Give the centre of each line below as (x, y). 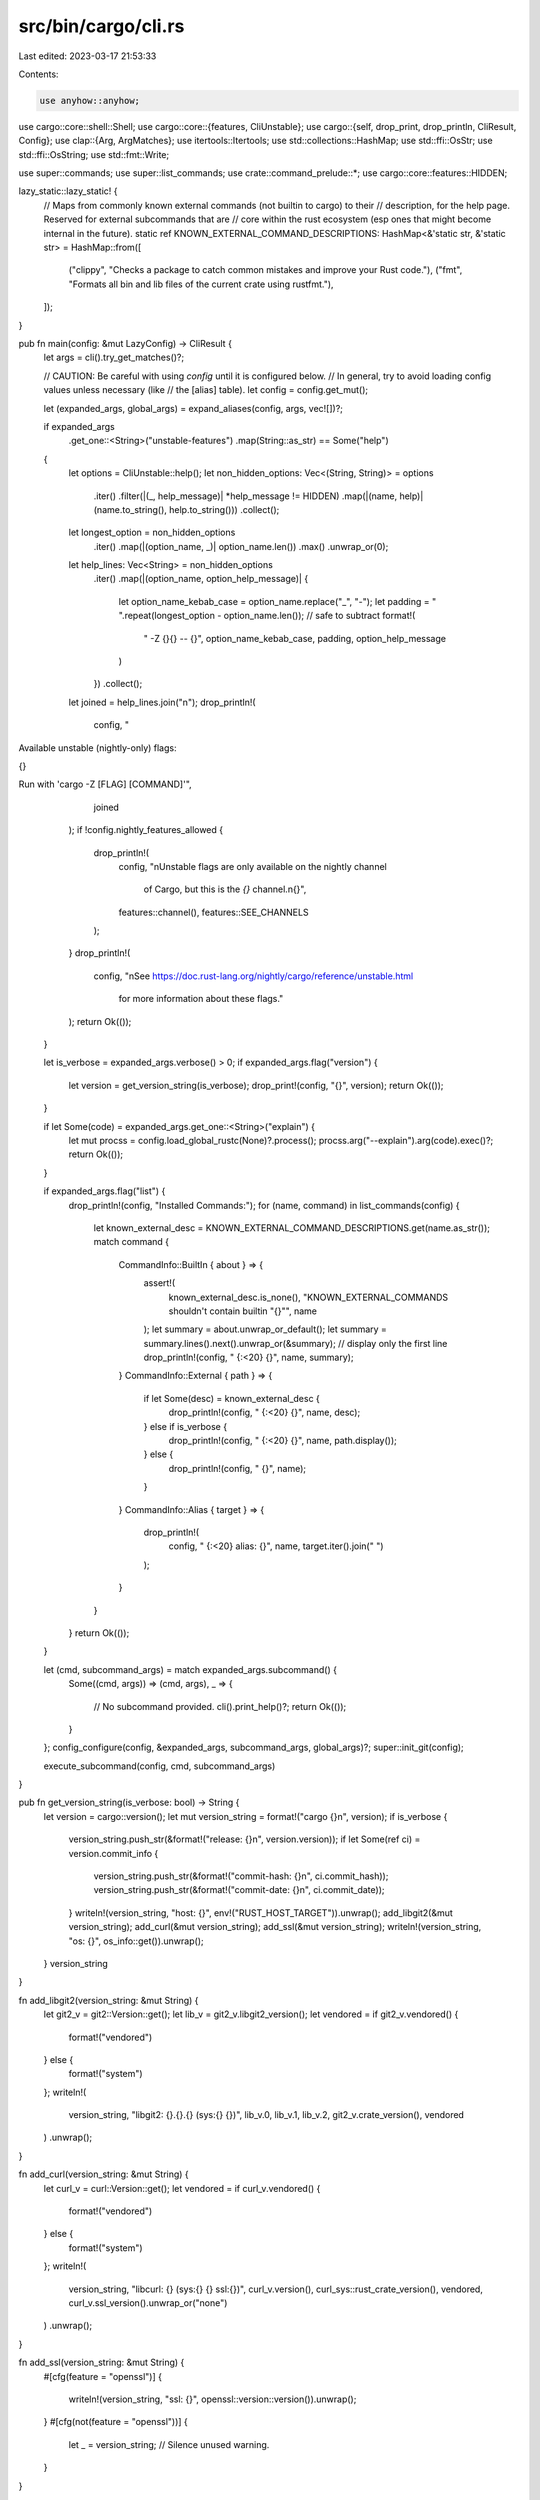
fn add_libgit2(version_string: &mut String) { (108, 2000)
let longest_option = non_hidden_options (152, 532)
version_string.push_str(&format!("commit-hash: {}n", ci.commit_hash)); (241, 1876)
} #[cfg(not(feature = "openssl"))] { (116, 2422)
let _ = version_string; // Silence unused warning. (169, 2444)
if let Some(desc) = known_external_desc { (231, 1398)
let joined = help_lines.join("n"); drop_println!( (162, 702)
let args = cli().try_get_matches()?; (114, 357)
